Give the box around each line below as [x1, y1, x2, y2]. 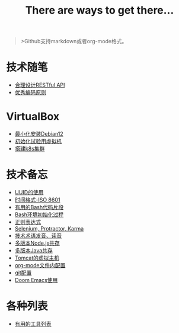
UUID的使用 [14, 189, 44, 196]
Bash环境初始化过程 [14, 211, 64, 218]
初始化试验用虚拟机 [14, 137, 62, 145]
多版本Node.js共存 [14, 239, 60, 246]
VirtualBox [6, 110, 60, 123]
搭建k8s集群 [14, 145, 45, 152]
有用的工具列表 [14, 320, 52, 327]
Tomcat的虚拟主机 [14, 254, 59, 261]
